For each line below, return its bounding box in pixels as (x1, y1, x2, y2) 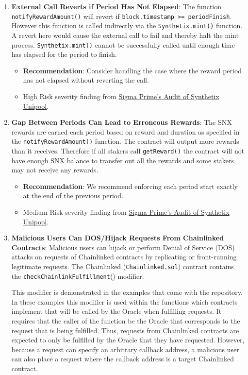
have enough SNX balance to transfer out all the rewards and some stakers (11, 155, 234, 165)
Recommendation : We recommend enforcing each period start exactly (23, 181, 238, 191)
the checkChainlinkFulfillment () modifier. (11, 271, 144, 281)
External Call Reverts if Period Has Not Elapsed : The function (11, 1, 222, 11)
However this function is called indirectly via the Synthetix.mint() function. (11, 20, 243, 31)
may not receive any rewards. (11, 165, 99, 175)
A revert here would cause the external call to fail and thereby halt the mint (11, 30, 239, 40)
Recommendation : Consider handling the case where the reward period (23, 65, 242, 75)
